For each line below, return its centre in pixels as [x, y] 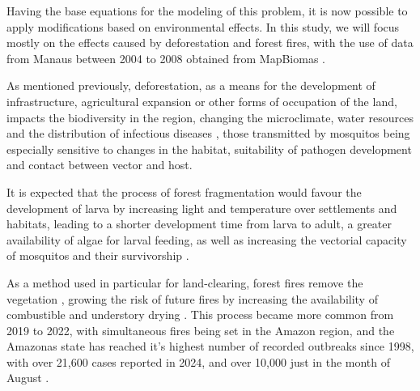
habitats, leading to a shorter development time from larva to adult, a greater [199, 224]
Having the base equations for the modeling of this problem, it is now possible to [207, 11]
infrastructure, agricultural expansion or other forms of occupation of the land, [202, 101]
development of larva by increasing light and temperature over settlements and [202, 208]
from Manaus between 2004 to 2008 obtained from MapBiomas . [166, 58]
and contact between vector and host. [100, 165]
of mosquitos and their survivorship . [98, 255]
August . [28, 378]
